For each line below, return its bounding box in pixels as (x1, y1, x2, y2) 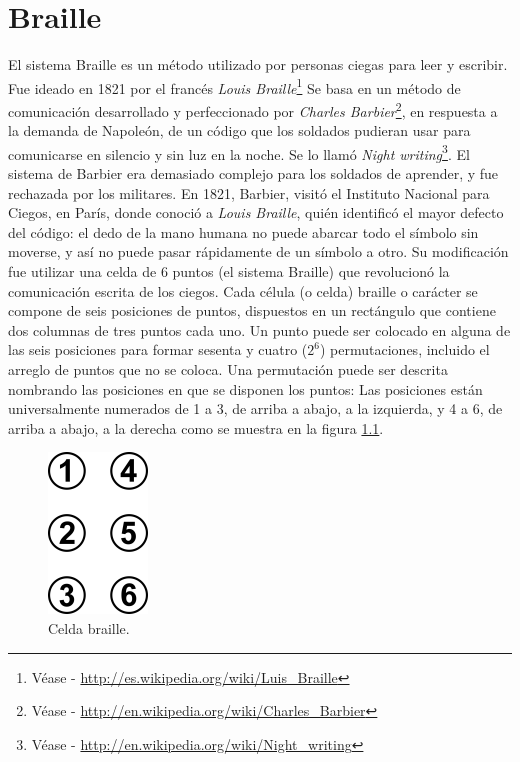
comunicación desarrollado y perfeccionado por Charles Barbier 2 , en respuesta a (8, 97, 498, 121)
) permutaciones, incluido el (320, 339, 490, 360)
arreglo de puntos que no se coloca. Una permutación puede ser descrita (8, 359, 448, 379)
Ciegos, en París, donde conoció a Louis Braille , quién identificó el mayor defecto (8, 202, 504, 223)
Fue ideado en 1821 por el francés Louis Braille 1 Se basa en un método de (8, 74, 461, 98)
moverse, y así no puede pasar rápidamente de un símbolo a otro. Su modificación (8, 241, 509, 262)
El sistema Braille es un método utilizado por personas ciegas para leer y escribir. (8, 54, 508, 75)
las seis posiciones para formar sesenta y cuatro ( (8, 339, 308, 360)
